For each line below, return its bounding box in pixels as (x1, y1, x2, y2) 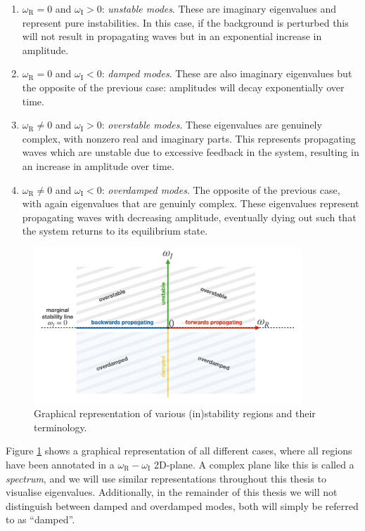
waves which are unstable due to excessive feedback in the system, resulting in (22, 145, 359, 159)
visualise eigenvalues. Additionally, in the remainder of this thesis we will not (6, 485, 338, 499)
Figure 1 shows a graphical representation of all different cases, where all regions (6, 443, 352, 458)
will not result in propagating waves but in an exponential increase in (22, 29, 322, 44)
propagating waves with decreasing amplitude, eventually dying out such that (22, 209, 357, 224)
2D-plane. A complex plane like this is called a (154, 457, 354, 471)
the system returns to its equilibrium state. (22, 223, 208, 238)
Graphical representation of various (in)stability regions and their (34, 406, 316, 421)
